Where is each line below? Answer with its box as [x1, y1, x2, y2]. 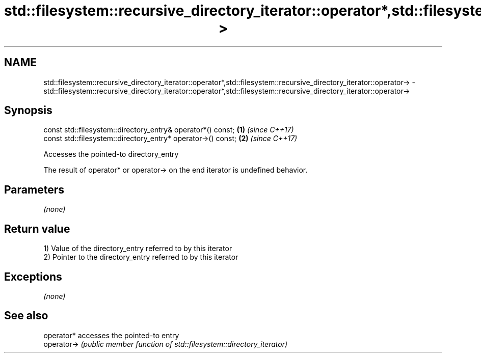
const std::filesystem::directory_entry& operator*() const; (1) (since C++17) [43, 125, 294, 134]
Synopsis [4, 104, 52, 117]
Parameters [4, 183, 64, 196]
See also [4, 309, 48, 322]
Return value [4, 222, 70, 235]
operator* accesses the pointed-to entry [43, 331, 179, 340]
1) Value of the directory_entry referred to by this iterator [43, 244, 232, 253]
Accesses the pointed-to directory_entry [43, 150, 179, 159]
